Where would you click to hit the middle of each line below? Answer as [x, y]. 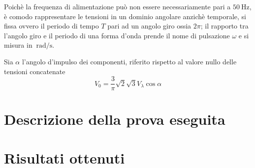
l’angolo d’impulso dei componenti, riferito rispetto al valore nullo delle [129, 61]
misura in [18, 45]
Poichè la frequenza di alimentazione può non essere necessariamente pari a [117, 6]
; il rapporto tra [224, 26]
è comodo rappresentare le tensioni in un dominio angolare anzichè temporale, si [125, 16]
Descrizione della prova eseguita [115, 119]
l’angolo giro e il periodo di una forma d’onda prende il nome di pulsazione [117, 35]
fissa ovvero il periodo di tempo [51, 26]
